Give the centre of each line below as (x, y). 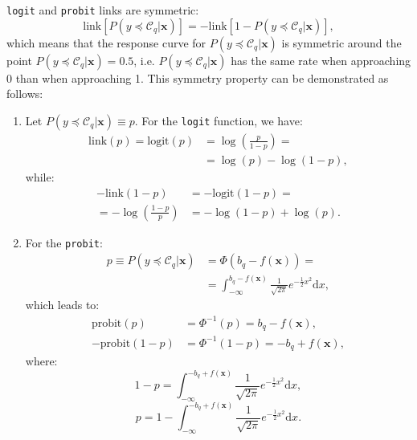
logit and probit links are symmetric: (103, 10)
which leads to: (62, 305)
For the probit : (64, 242)
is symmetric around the (341, 42)
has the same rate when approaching (321, 60)
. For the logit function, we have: (219, 120)
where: (41, 360)
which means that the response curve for (106, 42)
